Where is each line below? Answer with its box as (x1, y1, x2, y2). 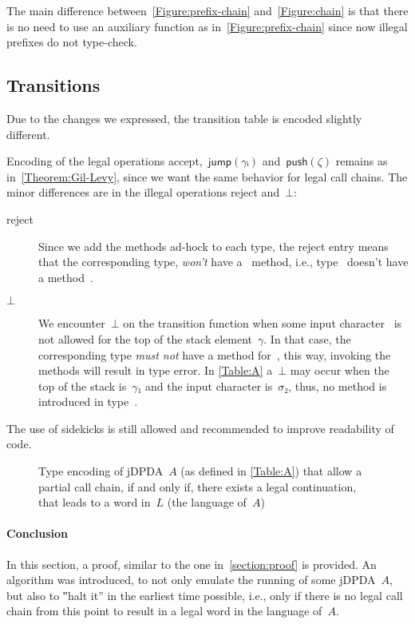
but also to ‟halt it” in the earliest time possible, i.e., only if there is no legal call (6, 586, 403, 603)
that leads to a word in (38, 494, 151, 511)
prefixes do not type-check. (6, 34, 137, 50)
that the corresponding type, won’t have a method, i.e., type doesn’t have (38, 253, 409, 270)
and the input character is (145, 377, 273, 394)
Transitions (6, 73, 101, 97)
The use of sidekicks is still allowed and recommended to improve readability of (6, 419, 394, 436)
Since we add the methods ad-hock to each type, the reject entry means (38, 237, 389, 254)
